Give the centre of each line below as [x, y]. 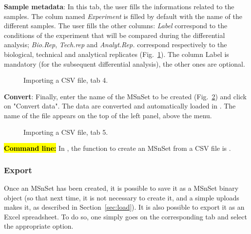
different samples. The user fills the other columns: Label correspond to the [116, 26]
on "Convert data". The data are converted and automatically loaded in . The [120, 106]
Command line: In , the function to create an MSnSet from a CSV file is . [117, 148]
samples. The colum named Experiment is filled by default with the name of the [123, 16]
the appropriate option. [39, 226]
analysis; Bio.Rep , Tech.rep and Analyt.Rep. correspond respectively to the [116, 45]
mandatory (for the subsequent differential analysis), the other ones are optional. [125, 63]
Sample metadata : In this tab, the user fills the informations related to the [119, 6]
